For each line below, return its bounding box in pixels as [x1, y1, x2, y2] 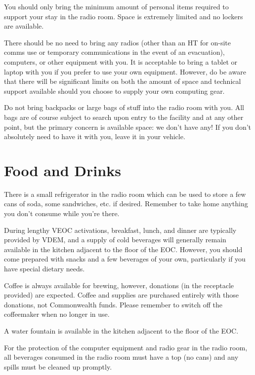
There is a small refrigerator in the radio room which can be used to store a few [4, 188, 246, 199]
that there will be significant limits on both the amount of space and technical [4, 76, 241, 86]
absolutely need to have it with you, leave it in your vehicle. [4, 131, 185, 142]
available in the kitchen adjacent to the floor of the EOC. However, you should [4, 244, 243, 254]
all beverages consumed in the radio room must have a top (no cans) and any [4, 352, 239, 362]
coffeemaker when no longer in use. [4, 309, 110, 319]
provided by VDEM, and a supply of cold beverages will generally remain [4, 234, 226, 245]
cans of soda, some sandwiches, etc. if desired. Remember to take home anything [4, 198, 248, 209]
